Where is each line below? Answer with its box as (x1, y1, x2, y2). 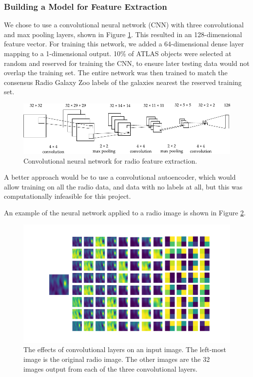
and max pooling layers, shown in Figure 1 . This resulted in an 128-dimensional (4, 29, 242, 39)
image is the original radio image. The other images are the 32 (23, 354, 210, 364)
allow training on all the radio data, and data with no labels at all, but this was (4, 181, 243, 191)
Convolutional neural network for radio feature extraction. (23, 155, 197, 166)
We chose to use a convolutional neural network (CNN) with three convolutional (4, 20, 244, 30)
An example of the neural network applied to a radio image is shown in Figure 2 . (4, 208, 246, 218)
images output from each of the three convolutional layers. (23, 363, 197, 374)
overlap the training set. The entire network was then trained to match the (4, 67, 228, 78)
